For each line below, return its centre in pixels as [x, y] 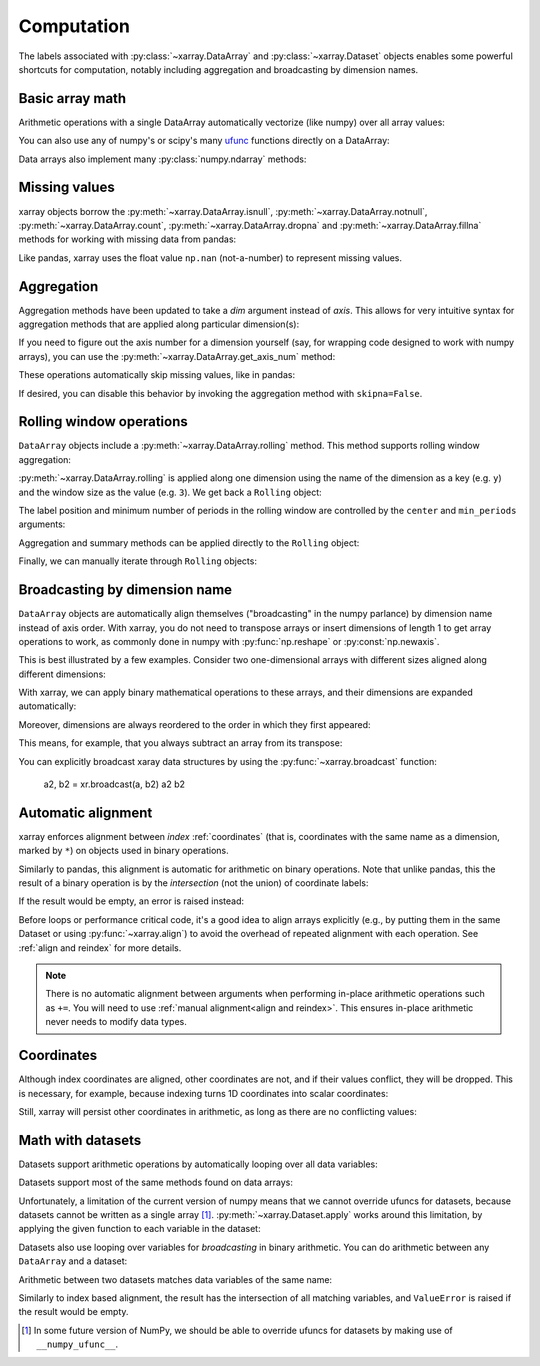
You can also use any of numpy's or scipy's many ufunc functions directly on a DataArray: [204, 141]
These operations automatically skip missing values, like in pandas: [156, 375]
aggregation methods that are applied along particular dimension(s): [159, 324]
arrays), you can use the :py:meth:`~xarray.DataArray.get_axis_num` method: [177, 356]
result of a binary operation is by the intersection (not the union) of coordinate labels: [193, 883]
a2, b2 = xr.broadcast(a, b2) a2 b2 [114, 784]
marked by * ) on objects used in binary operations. [123, 851]
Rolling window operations [103, 421]
